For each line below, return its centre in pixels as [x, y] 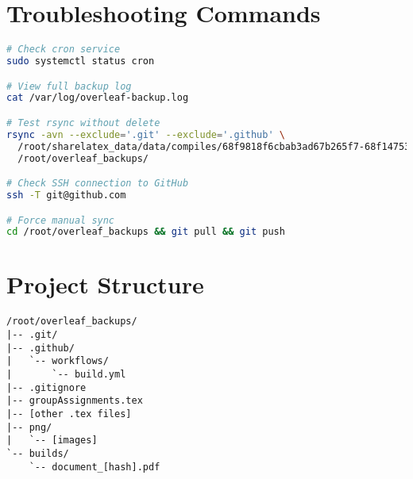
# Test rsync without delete [83, 123]
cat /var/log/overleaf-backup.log [98, 98]
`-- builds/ [38, 453]
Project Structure [105, 284]
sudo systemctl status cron [81, 61]
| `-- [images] [52, 441]
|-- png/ [29, 427]
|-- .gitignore [46, 387]
